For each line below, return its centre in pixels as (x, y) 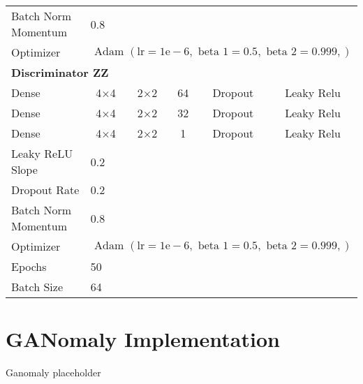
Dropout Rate (45, 190)
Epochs (29, 266)
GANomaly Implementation (143, 339)
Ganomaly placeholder (53, 372)
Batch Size (37, 287)
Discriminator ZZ (60, 72)
